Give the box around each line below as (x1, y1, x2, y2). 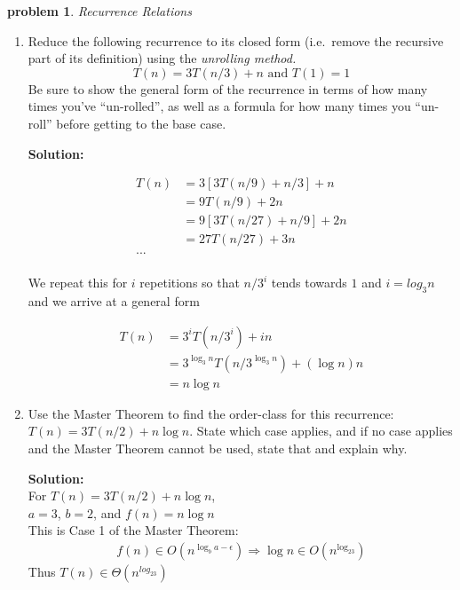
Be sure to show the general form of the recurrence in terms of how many (28, 79, 428, 98)
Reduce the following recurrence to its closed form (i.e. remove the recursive (28, 31, 444, 50)
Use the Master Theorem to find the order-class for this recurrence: (28, 404, 394, 422)
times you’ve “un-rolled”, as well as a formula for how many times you (28, 97, 411, 115)
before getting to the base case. (56, 114, 226, 132)
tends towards (271, 273, 347, 292)
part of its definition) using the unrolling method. (28, 49, 297, 67)
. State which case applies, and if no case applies (189, 421, 453, 440)
